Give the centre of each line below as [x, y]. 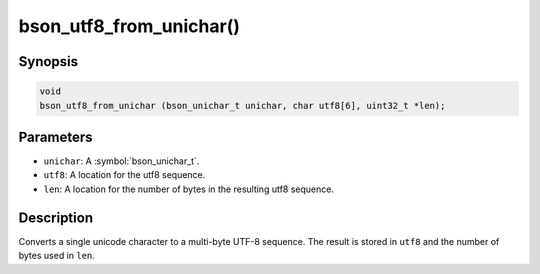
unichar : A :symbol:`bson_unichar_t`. [121, 161]
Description [56, 217]
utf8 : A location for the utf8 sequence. [124, 175]
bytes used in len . [56, 256]
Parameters [55, 136]
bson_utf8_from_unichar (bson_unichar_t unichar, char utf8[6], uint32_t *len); [242, 105]
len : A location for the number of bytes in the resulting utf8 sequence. [189, 189]
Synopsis [48, 61]
